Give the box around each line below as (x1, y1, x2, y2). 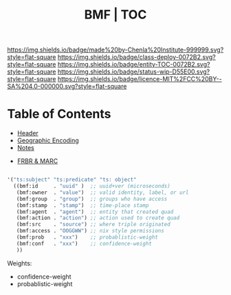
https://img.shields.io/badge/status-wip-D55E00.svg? (57, 67, 210, 76)
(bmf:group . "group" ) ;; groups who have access (16, 195, 168, 202)
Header (16, 129, 39, 138)
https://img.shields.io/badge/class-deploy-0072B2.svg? (57, 53, 216, 61)
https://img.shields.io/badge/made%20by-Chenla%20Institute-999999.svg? (7, 45, 224, 54)
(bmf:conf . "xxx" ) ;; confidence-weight (16, 240, 153, 247)
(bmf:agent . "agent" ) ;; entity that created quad (16, 208, 174, 215)
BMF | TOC (84, 7, 147, 23)
